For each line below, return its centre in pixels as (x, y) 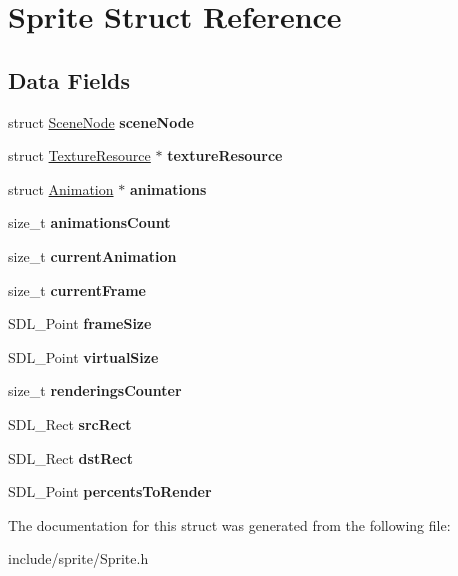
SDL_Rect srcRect (70, 423)
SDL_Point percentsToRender (110, 491)
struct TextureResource (79, 155)
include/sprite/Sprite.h (78, 558)
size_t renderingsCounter (95, 390)
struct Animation (61, 188)
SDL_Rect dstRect (71, 457)
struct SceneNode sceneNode (101, 121)
